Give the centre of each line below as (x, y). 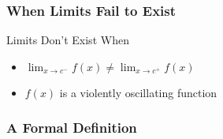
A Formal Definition (72, 128)
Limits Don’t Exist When (68, 40)
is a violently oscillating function (138, 92)
